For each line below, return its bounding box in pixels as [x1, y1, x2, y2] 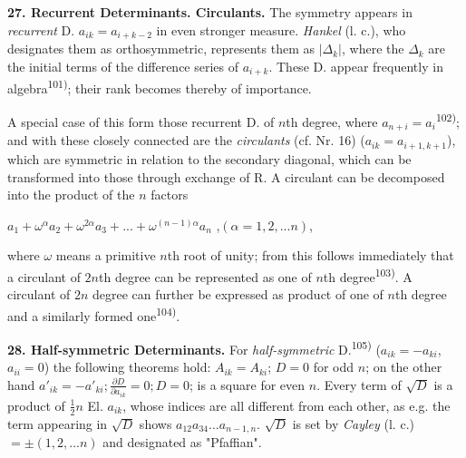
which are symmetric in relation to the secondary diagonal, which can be [7, 149, 412, 168]
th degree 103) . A [323, 264, 413, 286]
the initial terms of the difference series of [7, 56, 239, 75]
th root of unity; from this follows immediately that [167, 246, 454, 265]
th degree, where [286, 112, 378, 131]
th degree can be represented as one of [99, 267, 312, 286]
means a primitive [55, 246, 156, 265]
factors [150, 185, 189, 204]
